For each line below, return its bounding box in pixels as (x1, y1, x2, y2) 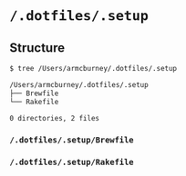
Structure (9, 40, 66, 55)
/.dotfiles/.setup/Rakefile (9, 157, 134, 168)
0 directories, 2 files (9, 113, 100, 122)
